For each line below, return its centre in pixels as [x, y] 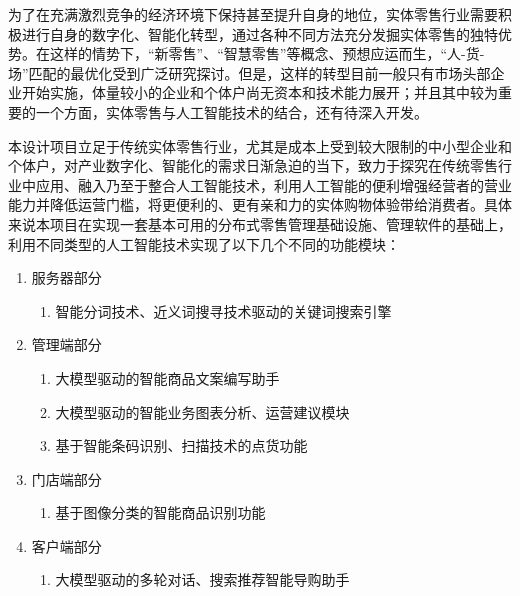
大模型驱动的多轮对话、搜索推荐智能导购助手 [202, 579]
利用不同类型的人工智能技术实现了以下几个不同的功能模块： [204, 243]
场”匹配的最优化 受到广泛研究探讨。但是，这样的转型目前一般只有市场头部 [249, 72]
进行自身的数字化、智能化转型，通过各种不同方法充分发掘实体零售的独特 [259, 33]
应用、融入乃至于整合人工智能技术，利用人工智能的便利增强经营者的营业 [273, 184]
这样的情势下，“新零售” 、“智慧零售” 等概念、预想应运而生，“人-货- [267, 53]
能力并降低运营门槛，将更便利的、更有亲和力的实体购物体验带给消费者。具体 [260, 204]
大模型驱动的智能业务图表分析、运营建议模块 [202, 411]
